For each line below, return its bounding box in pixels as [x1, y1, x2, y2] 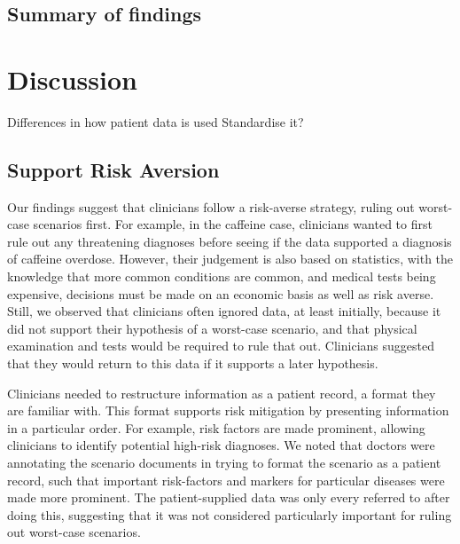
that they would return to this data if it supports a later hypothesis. [7, 354, 378, 373]
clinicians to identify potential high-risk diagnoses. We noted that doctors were [7, 436, 435, 454]
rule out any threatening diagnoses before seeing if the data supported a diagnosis [7, 232, 452, 250]
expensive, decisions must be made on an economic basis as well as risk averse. [7, 284, 434, 303]
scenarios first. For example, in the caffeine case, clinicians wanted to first [33, 215, 433, 233]
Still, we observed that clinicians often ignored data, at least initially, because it [7, 302, 441, 320]
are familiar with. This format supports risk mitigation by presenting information [7, 401, 449, 420]
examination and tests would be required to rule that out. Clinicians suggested [7, 336, 434, 355]
